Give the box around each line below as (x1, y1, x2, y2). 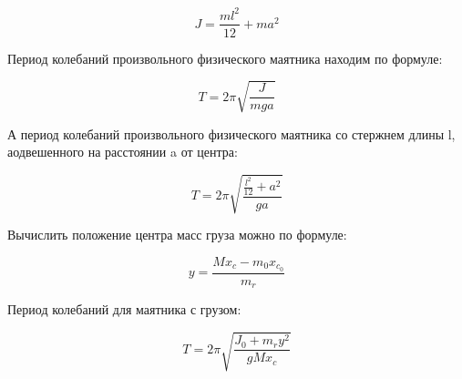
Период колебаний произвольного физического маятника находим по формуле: (7, 48, 443, 67)
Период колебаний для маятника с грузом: (7, 300, 241, 319)
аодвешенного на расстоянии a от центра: (7, 142, 238, 161)
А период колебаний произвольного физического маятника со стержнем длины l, (7, 124, 456, 143)
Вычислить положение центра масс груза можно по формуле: (7, 225, 347, 244)
